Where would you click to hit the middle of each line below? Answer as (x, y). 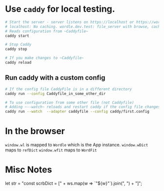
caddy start (17, 36)
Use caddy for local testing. (60, 9)
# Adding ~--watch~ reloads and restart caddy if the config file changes (83, 107)
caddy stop (16, 49)
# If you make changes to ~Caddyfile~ (44, 58)
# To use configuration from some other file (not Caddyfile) (70, 102)
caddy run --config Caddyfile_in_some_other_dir (55, 94)
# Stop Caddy (18, 45)
